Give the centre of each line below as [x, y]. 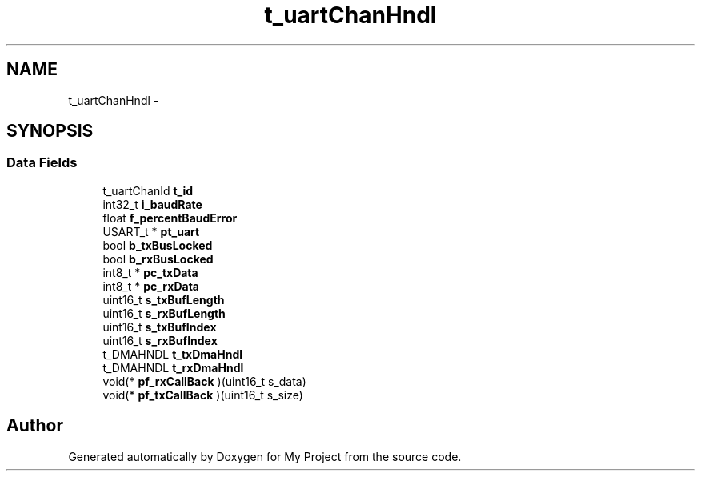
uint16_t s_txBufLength [164, 299]
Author [35, 426]
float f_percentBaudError [170, 218]
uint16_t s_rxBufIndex [160, 340]
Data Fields [42, 163]
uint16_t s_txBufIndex [160, 327]
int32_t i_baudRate [152, 204]
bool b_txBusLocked [158, 245]
